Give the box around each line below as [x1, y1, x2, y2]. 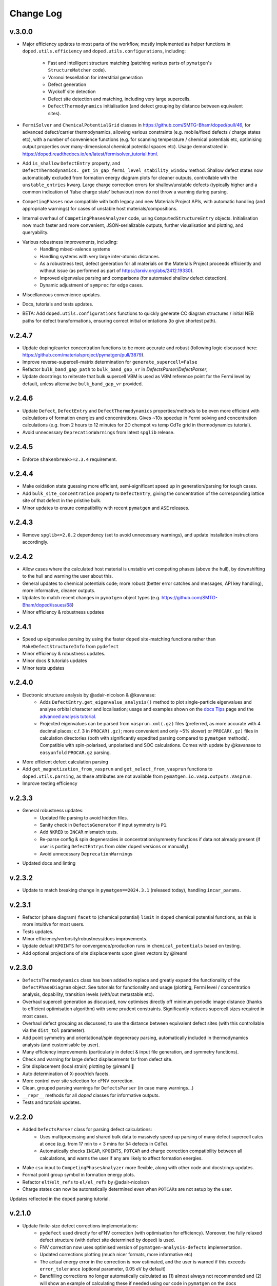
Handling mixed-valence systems [39, 246, 110, 252]
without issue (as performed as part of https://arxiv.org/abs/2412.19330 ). [39, 267, 194, 274]
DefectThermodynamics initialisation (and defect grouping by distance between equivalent [48, 103, 243, 109]
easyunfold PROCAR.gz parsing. [39, 749, 111, 756]
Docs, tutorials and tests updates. [22, 301, 93, 307]
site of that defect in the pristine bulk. [22, 497, 102, 504]
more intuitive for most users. [22, 921, 85, 927]
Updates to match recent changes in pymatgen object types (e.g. [22, 595, 161, 601]
